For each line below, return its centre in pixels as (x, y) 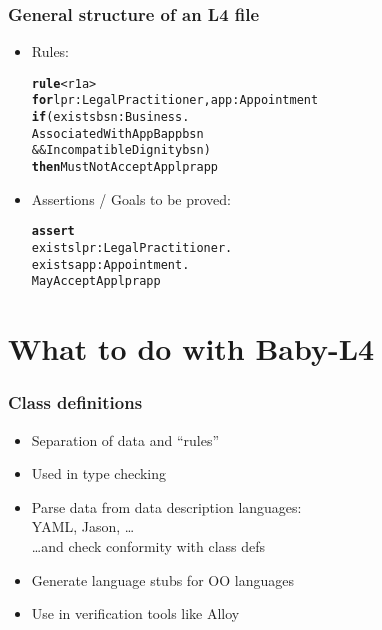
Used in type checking (99, 473)
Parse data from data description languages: (166, 506)
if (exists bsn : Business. (110, 117)
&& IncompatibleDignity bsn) (121, 150)
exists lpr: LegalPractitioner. (132, 248)
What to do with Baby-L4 (191, 348)
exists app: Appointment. (110, 264)
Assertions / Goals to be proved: (131, 198)
